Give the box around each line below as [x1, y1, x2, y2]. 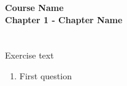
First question [19, 69, 72, 82]
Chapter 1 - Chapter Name [5, 13, 123, 26]
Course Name [5, 1, 64, 13]
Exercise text [5, 49, 54, 62]
